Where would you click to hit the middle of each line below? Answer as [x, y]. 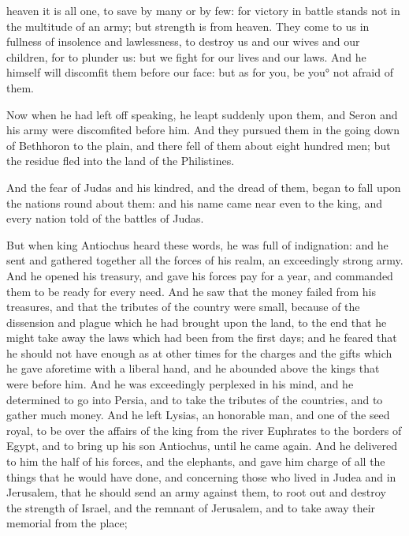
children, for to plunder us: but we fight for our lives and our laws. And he [186, 56]
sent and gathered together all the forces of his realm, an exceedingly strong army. [205, 260]
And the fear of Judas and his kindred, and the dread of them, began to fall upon [204, 187]
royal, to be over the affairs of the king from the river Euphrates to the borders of [204, 430]
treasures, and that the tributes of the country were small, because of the [183, 307]
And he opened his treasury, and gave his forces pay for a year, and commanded [200, 275]
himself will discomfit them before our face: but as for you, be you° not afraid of [200, 72]
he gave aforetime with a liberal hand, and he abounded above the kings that [193, 368]
